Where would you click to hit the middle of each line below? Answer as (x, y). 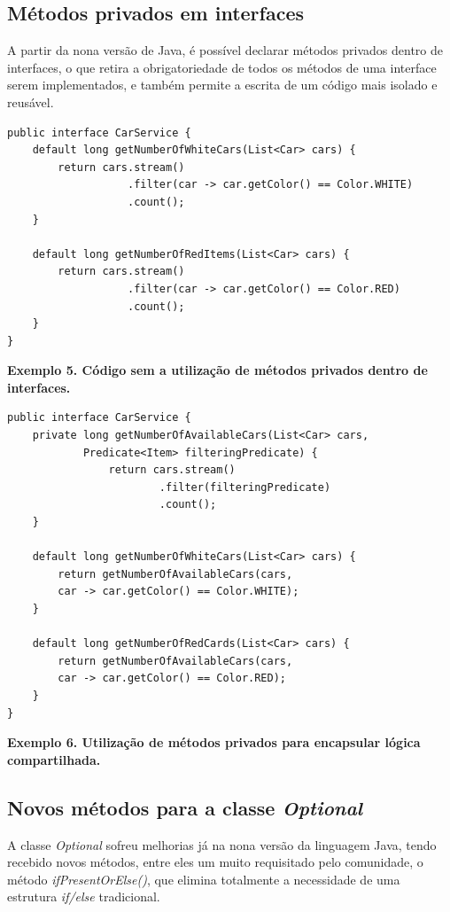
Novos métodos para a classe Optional (185, 807)
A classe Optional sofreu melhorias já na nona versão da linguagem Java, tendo (222, 844)
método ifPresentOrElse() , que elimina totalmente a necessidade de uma (204, 879)
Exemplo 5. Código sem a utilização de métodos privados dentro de (217, 370)
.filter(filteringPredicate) (245, 487)
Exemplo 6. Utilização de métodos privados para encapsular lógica (214, 742)
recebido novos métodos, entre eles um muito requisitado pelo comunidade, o (215, 862)
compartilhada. (54, 759)
